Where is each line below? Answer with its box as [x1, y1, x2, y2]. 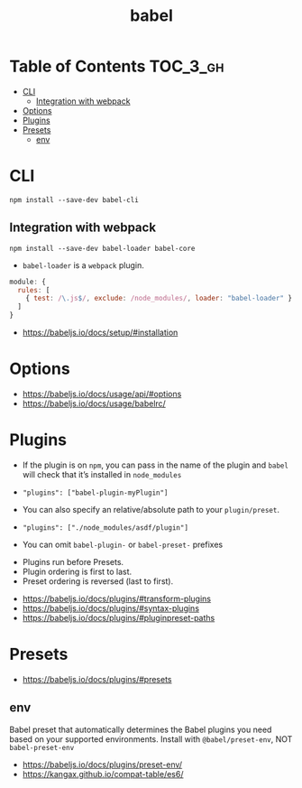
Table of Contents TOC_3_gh [9, 56, 224, 77]
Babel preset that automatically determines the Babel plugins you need [9, 724, 272, 735]
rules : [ [17, 285, 50, 294]
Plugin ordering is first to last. [22, 566, 133, 577]
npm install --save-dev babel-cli [9, 195, 140, 204]
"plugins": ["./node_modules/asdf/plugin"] [22, 523, 189, 533]
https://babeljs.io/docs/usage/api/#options [22, 389, 182, 399]
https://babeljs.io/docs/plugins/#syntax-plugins [22, 602, 200, 614]
